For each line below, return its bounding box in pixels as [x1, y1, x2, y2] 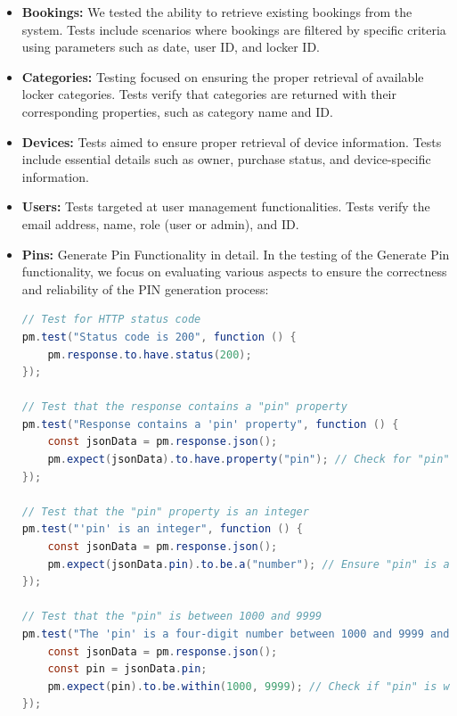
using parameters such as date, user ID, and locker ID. [21, 37, 320, 56]
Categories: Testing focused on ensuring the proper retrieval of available [21, 67, 424, 86]
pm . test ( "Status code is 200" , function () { [21, 330, 297, 343]
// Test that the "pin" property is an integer [21, 505, 309, 518]
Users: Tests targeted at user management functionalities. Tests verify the [21, 197, 430, 216]
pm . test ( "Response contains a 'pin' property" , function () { [21, 417, 399, 431]
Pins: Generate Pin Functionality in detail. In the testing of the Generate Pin [21, 244, 450, 263]
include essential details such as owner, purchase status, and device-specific [21, 150, 431, 169]
